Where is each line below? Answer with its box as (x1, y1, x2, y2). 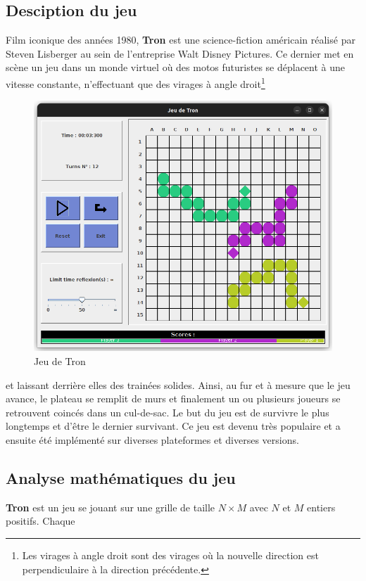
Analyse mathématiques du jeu (6, 467, 236, 489)
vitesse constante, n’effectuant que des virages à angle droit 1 (6, 74, 265, 91)
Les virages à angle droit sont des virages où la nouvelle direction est (22, 548, 319, 563)
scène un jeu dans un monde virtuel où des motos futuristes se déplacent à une (6, 60, 346, 75)
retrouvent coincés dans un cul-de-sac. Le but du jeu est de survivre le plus (6, 404, 329, 419)
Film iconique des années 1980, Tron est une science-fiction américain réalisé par (6, 32, 355, 47)
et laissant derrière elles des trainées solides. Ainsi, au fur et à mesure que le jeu (6, 377, 351, 392)
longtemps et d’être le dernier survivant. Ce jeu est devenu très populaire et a (6, 419, 341, 433)
